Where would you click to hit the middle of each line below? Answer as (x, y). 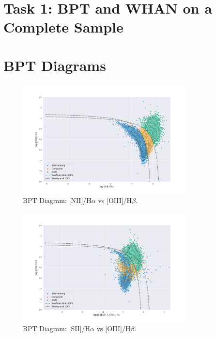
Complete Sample (63, 27)
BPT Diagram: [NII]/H (57, 200)
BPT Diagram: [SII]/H (57, 329)
